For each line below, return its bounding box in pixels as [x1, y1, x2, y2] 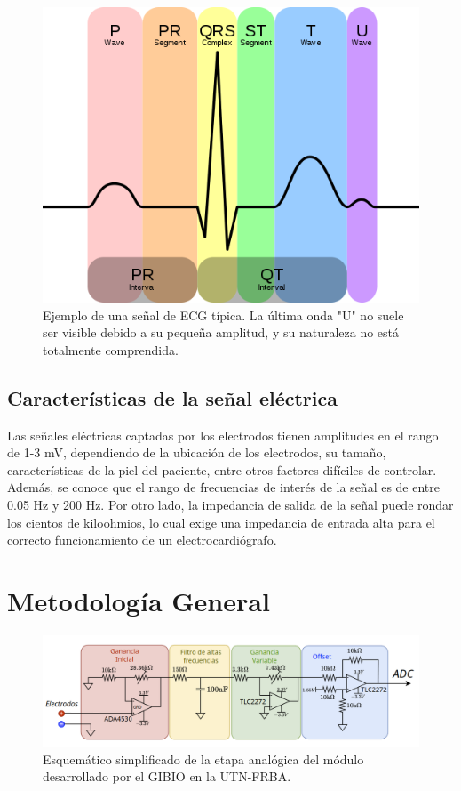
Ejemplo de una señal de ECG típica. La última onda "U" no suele [43, 305, 404, 324]
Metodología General [7, 583, 270, 618]
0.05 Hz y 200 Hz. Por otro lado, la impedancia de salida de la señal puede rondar [7, 496, 454, 514]
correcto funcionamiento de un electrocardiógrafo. [7, 530, 277, 549]
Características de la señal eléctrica [7, 383, 338, 411]
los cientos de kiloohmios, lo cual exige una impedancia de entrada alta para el [7, 513, 435, 531]
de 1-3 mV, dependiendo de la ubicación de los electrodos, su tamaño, [7, 443, 386, 462]
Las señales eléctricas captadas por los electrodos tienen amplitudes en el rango [7, 425, 439, 444]
